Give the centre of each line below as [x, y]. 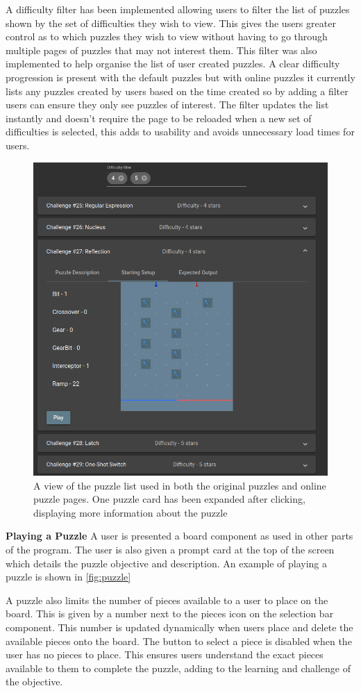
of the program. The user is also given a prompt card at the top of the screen [170, 549]
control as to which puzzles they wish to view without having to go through [167, 36]
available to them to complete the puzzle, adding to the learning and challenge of [178, 668]
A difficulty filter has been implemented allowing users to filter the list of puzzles [178, 9]
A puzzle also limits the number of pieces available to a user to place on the [167, 600]
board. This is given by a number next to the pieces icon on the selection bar [170, 613]
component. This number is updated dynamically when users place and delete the [179, 627]
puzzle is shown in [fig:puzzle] [68, 577]
